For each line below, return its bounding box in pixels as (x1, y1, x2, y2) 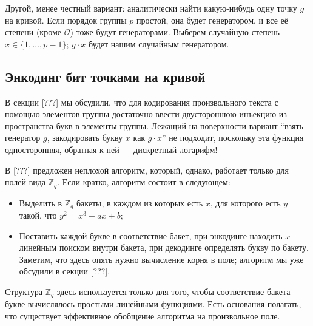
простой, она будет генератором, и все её (136, 13, 288, 26)
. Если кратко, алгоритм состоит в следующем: (57, 175, 231, 188)
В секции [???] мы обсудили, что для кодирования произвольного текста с (5, 95, 278, 108)
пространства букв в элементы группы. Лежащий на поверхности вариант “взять (5, 119, 303, 132)
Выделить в (19, 196, 62, 209)
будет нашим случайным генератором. (88, 37, 229, 50)
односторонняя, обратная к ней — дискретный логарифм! (5, 143, 218, 155)
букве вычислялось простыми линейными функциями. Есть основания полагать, (5, 297, 301, 310)
